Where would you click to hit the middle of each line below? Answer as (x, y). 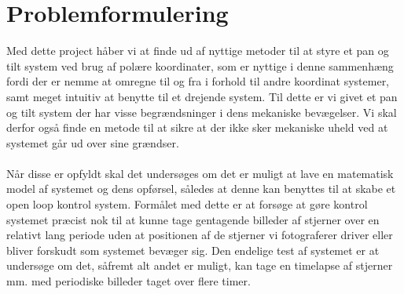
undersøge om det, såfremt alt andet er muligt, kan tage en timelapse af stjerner (200, 265)
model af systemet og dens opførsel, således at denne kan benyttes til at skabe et (201, 189)
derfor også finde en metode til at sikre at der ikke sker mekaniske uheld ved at (197, 127)
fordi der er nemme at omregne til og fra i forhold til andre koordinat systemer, (198, 81)
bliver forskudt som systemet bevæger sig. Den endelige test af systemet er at (193, 250)
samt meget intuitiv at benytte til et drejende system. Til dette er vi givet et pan (202, 96)
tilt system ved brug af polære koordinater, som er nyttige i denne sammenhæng (200, 65)
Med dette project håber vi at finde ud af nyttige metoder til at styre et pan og (198, 51)
